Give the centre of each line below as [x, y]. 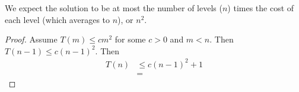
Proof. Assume [31, 39]
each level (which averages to [58, 19]
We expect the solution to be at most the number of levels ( [114, 8]
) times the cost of [261, 8]
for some [130, 39]
